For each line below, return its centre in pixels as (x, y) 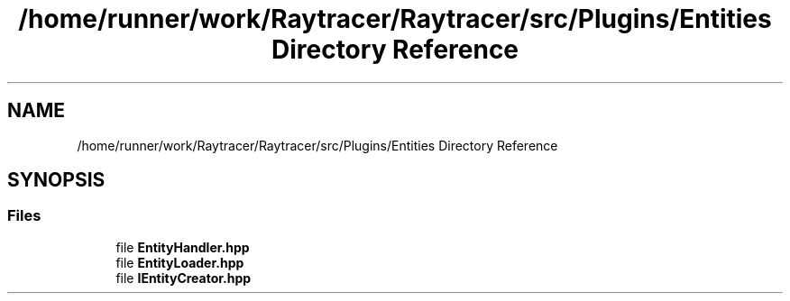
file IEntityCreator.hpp (184, 278)
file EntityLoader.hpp (180, 262)
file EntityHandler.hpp (183, 247)
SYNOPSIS (56, 180)
